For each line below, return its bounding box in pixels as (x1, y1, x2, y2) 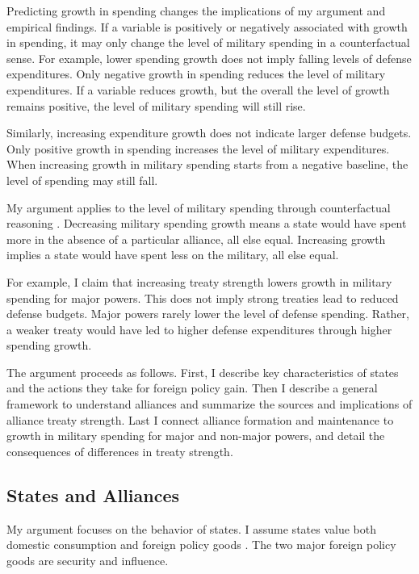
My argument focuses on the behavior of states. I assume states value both (6, 520, 376, 537)
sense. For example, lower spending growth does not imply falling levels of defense (6, 49, 412, 66)
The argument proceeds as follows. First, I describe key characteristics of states (6, 363, 399, 380)
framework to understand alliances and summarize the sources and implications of (6, 396, 413, 413)
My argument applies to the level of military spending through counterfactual (6, 199, 391, 216)
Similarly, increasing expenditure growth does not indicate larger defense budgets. (6, 124, 412, 141)
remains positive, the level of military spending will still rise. (6, 97, 306, 114)
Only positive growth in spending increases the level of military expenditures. (6, 140, 390, 157)
